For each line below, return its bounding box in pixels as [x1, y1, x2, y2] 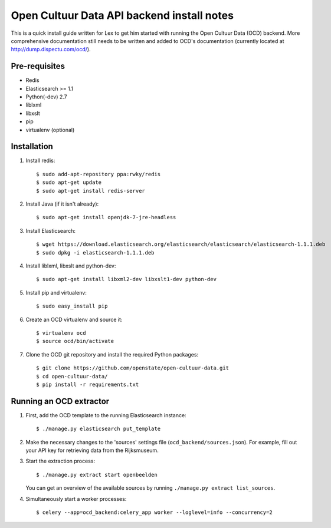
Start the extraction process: [25, 457, 96, 465]
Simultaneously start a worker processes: [25, 495, 127, 502]
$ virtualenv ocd [36, 329, 86, 336]
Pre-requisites [11, 61, 65, 71]
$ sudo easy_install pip [36, 303, 108, 309]
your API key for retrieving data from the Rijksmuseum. [25, 447, 159, 454]
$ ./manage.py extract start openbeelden [36, 471, 158, 478]
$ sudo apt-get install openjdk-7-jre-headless [36, 214, 176, 221]
